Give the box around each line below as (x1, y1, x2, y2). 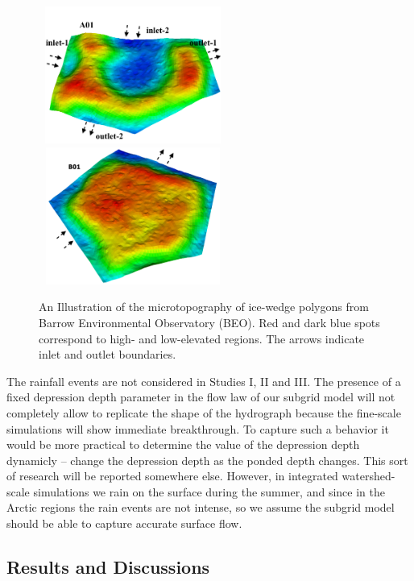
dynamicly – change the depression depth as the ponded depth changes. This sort (6, 451, 408, 468)
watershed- (342, 467, 395, 484)
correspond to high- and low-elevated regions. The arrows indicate (39, 330, 365, 347)
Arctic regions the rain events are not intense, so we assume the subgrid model (6, 499, 395, 516)
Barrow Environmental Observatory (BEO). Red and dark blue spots (39, 313, 380, 330)
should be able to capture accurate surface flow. (6, 515, 242, 532)
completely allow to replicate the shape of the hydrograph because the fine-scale (6, 404, 401, 421)
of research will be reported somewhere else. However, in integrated (6, 467, 338, 484)
